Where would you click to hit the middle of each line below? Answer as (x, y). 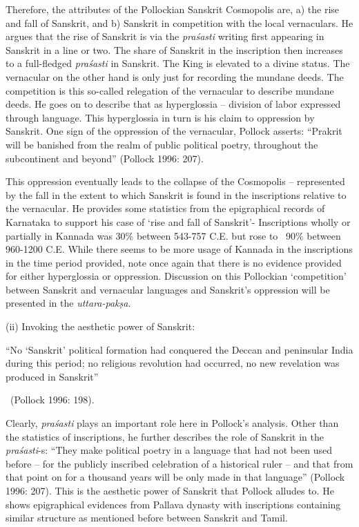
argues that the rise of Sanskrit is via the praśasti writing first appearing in (165, 36)
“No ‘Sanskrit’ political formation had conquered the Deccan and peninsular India (179, 349)
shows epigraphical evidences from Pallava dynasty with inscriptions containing (173, 504)
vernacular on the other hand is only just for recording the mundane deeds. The (175, 76)
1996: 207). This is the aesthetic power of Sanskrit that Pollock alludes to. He (170, 490)
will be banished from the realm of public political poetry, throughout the (162, 144)
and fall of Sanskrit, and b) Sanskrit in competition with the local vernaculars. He (179, 22)
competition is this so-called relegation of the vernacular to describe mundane (170, 90)
